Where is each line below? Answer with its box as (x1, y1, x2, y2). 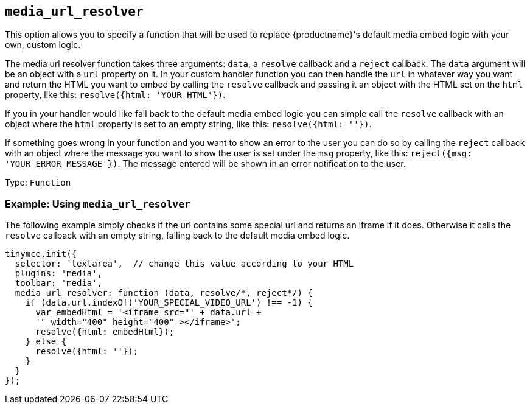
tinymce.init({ (5, 249, 77, 259)
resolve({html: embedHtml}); (35, 327, 175, 337)
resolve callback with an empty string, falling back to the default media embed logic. (5, 230, 350, 241)
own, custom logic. (5, 40, 81, 51)
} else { (25, 337, 67, 347)
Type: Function (5, 177, 71, 188)
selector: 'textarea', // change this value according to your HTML (15, 259, 354, 269)
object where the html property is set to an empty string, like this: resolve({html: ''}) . (5, 119, 372, 130)
